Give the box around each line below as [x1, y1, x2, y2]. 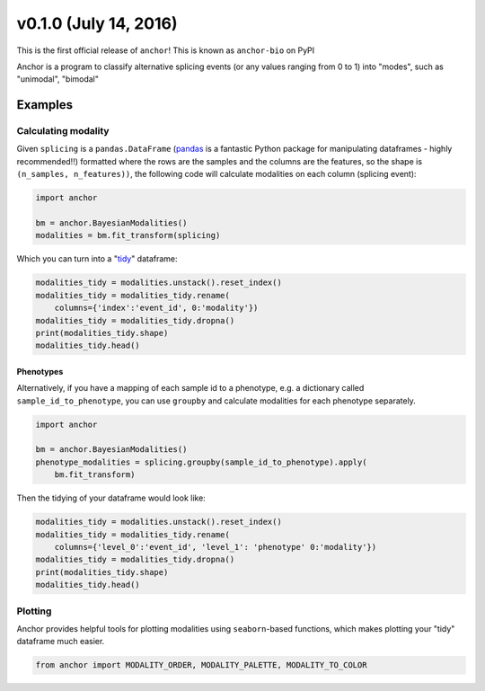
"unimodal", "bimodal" [16, 74, 99, 84]
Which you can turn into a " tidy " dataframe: [16, 253, 179, 264]
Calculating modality [16, 125, 110, 137]
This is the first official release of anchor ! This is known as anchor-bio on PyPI [16, 45, 315, 56]
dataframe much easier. [16, 636, 105, 647]
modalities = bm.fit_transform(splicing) [35, 230, 221, 241]
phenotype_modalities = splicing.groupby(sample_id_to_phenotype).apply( [35, 456, 367, 467]
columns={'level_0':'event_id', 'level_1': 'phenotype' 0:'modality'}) [54, 542, 377, 553]
